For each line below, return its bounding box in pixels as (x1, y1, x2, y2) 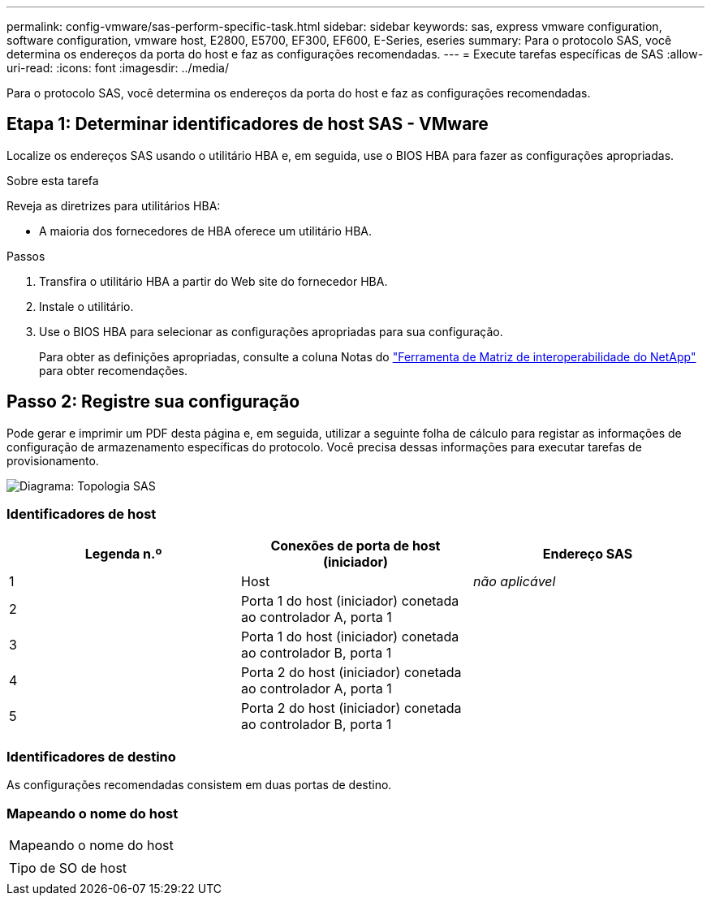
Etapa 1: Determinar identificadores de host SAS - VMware (6, 114, 489, 135)
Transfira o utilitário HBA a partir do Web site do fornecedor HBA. (39, 274, 388, 288)
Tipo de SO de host (9, 859, 127, 876)
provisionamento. (6, 453, 99, 468)
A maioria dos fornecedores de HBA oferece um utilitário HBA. (39, 223, 373, 238)
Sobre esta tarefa (6, 173, 99, 188)
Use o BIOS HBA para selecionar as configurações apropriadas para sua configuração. (39, 324, 503, 339)
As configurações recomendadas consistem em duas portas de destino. (6, 778, 392, 792)
